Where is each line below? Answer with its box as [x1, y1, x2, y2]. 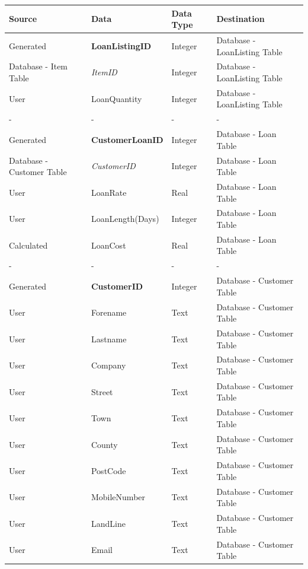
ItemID [91, 66, 117, 78]
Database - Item [9, 60, 68, 72]
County [91, 438, 118, 450]
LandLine [91, 517, 126, 529]
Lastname [91, 332, 127, 345]
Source [9, 12, 37, 25]
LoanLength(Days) [91, 212, 159, 225]
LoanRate [91, 186, 127, 198]
